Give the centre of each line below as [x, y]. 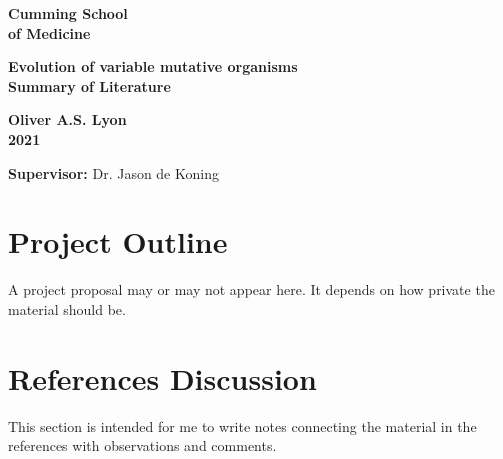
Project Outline [118, 241]
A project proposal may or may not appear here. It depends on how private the [251, 289]
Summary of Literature [89, 85]
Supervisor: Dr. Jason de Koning [113, 172]
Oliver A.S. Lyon [67, 119]
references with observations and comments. [142, 445]
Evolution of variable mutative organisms [153, 66]
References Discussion [162, 377]
